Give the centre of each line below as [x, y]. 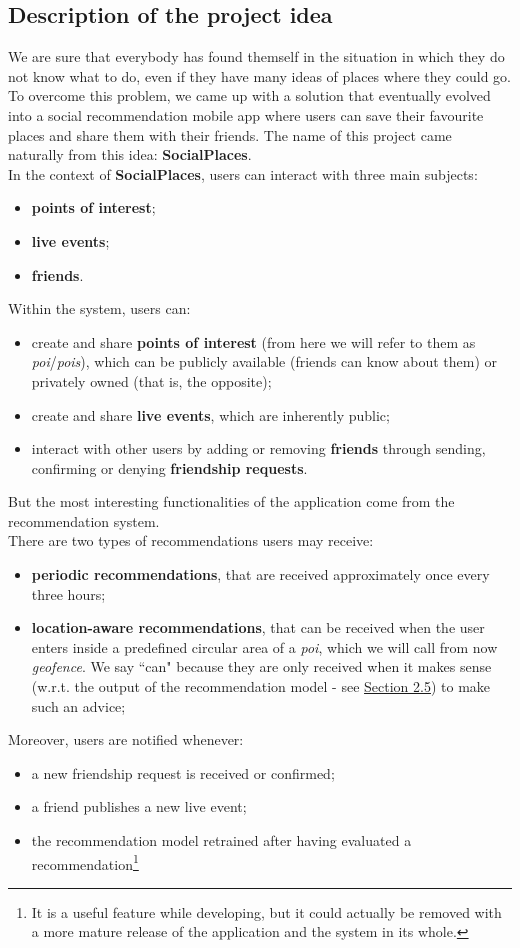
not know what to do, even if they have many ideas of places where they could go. [259, 75]
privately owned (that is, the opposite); [151, 380]
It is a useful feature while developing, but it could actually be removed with [266, 911]
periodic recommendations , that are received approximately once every [260, 574]
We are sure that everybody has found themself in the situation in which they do [256, 56]
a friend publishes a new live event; [139, 806]
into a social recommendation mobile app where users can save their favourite [246, 114]
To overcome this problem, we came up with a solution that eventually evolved [249, 95]
